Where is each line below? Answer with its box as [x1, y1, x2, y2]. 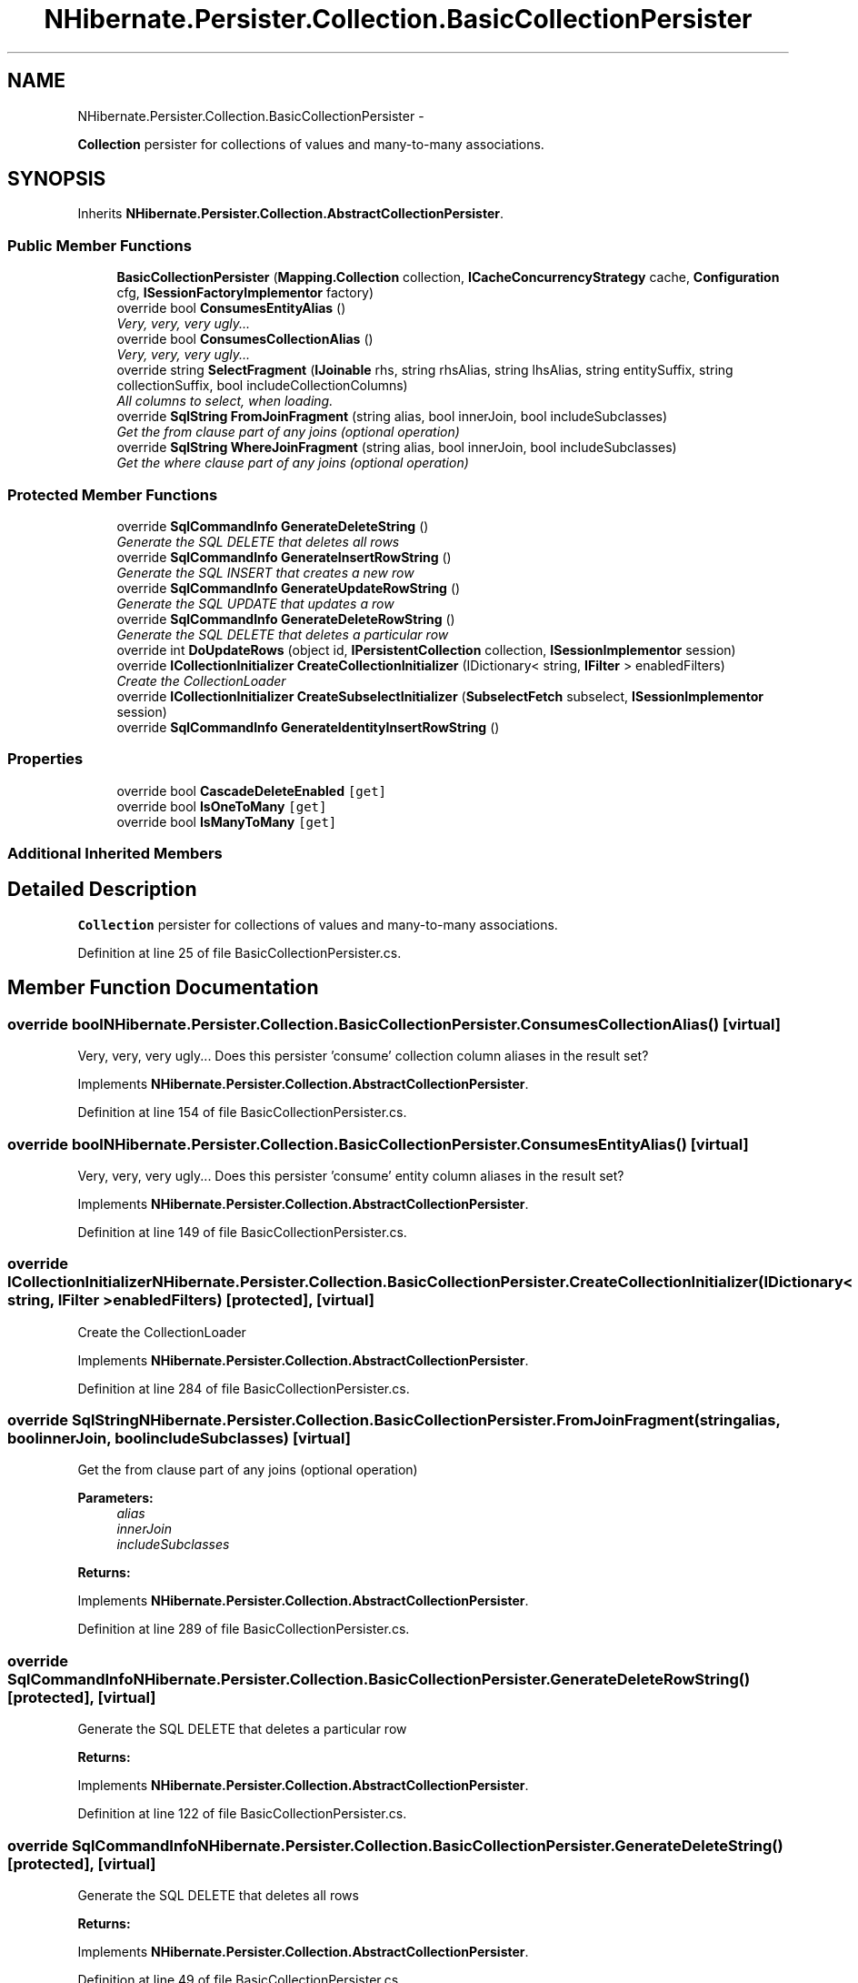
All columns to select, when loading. [116, 393, 334, 409]
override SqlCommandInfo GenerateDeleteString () [116, 518, 429, 534]
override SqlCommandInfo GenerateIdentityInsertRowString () [116, 719, 500, 735]
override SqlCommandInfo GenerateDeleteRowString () [116, 610, 455, 627]
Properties [7, 750, 84, 769]
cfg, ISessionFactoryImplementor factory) [116, 285, 374, 301]
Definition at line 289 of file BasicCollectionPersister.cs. [77, 1621, 410, 1637]
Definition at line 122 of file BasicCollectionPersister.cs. [77, 1806, 407, 1822]
